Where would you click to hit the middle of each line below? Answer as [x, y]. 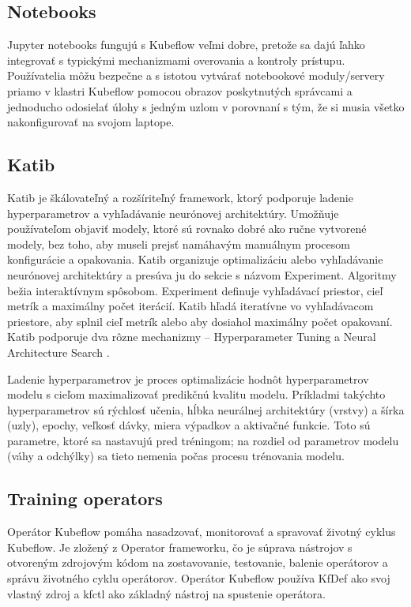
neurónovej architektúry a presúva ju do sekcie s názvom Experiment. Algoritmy [202, 274]
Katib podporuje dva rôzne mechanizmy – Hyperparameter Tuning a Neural [192, 337]
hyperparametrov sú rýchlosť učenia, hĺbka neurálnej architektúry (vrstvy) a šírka [206, 409]
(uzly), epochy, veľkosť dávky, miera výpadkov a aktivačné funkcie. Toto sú [189, 425]
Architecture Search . [58, 352]
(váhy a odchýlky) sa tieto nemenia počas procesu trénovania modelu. [176, 456]
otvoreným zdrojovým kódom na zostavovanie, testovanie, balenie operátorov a [198, 562]
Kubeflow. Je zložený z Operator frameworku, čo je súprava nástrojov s [180, 547]
